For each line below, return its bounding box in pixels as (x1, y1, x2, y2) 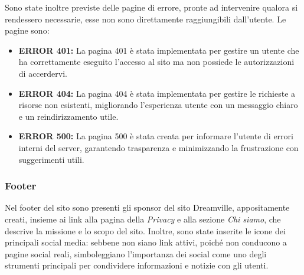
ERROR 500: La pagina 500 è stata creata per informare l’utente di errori (18, 130, 293, 142)
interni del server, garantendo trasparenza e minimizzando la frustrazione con (18, 141, 299, 153)
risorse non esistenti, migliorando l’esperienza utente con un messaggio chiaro (18, 99, 298, 111)
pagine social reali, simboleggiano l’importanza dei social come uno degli (5, 247, 267, 260)
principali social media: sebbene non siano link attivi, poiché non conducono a (5, 236, 287, 248)
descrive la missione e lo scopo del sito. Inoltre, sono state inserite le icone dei (5, 224, 286, 237)
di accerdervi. (18, 67, 67, 79)
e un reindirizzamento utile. (18, 110, 119, 122)
